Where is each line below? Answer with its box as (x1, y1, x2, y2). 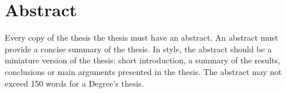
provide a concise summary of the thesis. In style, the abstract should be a (5, 42, 272, 55)
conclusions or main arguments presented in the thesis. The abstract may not (5, 65, 282, 77)
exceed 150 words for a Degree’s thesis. (5, 77, 144, 89)
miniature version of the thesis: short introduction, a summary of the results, (5, 54, 280, 66)
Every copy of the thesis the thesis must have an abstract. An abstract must (5, 31, 278, 44)
